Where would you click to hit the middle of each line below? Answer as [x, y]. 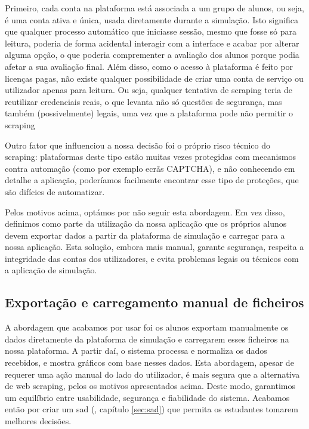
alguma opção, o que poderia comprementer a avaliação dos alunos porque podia [152, 55]
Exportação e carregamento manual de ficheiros [154, 302]
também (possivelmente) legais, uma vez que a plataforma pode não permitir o [149, 113]
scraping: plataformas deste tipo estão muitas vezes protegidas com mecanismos [151, 157]
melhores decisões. [38, 421]
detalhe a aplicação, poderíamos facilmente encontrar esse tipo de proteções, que [152, 180]
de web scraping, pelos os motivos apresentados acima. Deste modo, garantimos [150, 386]
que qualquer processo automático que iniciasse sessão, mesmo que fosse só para [151, 31]
